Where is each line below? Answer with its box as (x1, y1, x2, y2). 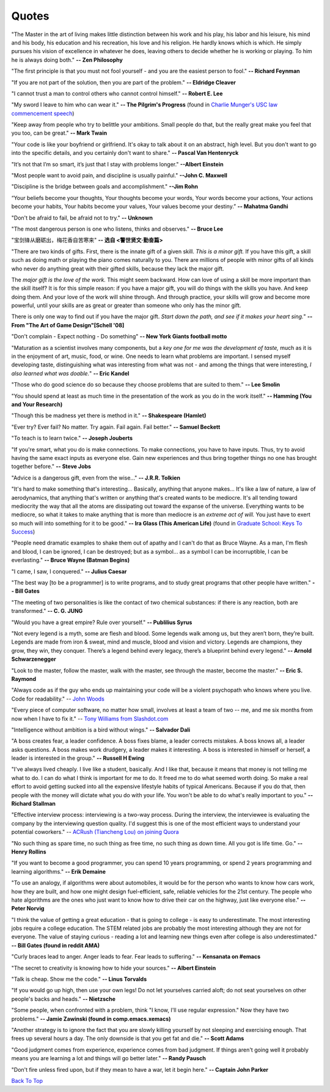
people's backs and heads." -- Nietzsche (11, 995, 116, 1003)
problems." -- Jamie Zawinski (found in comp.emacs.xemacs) (11, 1015, 171, 1022)
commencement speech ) (11, 110, 75, 117)
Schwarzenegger (11, 655, 56, 663)
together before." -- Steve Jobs (11, 462, 92, 470)
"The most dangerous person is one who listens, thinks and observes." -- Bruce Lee (11, 225, 224, 232)
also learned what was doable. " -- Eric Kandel (11, 370, 130, 377)
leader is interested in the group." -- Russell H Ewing (11, 754, 145, 762)
